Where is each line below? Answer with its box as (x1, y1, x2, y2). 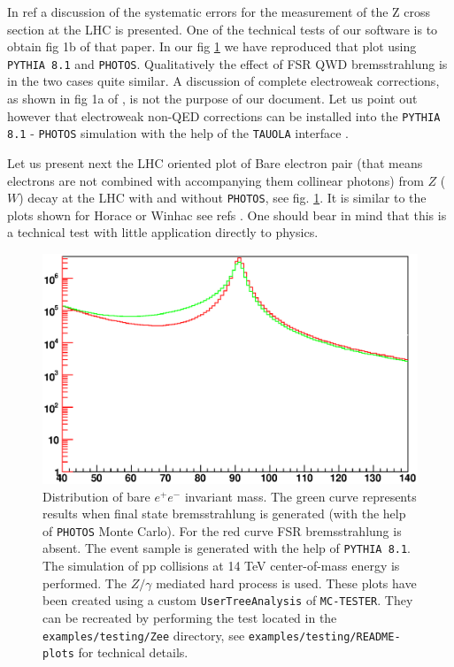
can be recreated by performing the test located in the (42, 608, 337, 626)
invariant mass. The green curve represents (184, 487, 417, 505)
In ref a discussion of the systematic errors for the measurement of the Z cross (7, 3, 431, 20)
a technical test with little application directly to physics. (7, 223, 319, 241)
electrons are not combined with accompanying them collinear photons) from (7, 171, 424, 189)
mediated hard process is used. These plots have (156, 573, 417, 592)
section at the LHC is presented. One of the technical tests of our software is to (7, 19, 438, 38)
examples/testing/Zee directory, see (42, 625, 245, 644)
